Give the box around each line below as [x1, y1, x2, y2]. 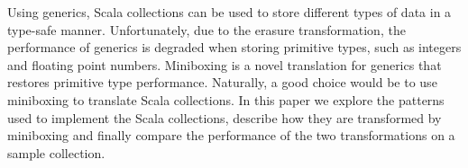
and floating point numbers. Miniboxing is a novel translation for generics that [7, 55, 442, 74]
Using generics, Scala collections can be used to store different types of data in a [7, 3, 452, 21]
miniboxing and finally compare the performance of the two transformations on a [7, 126, 455, 145]
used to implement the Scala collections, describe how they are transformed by [7, 108, 442, 127]
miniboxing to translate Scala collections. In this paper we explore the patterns [7, 90, 445, 109]
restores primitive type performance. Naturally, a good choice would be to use [7, 73, 437, 92]
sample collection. [7, 143, 106, 162]
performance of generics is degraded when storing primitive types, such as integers [7, 38, 462, 57]
